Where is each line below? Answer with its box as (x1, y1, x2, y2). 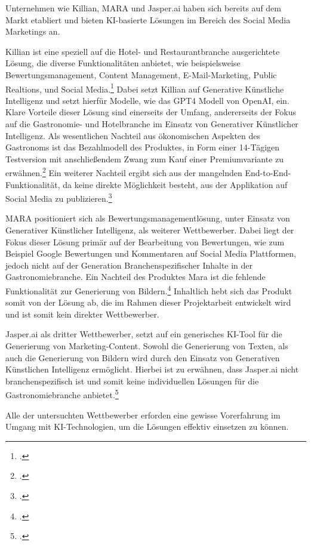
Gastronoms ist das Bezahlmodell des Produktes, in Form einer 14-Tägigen (5, 141, 280, 153)
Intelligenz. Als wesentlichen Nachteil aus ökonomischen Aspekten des (5, 129, 261, 141)
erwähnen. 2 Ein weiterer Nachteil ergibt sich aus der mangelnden (5, 165, 242, 179)
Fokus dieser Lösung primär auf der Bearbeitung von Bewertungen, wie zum (5, 235, 285, 248)
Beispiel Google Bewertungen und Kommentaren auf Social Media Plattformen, (5, 247, 297, 260)
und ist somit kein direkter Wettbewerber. (5, 307, 159, 320)
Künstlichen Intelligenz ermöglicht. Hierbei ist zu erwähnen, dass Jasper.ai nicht (5, 363, 299, 375)
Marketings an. (5, 25, 60, 38)
